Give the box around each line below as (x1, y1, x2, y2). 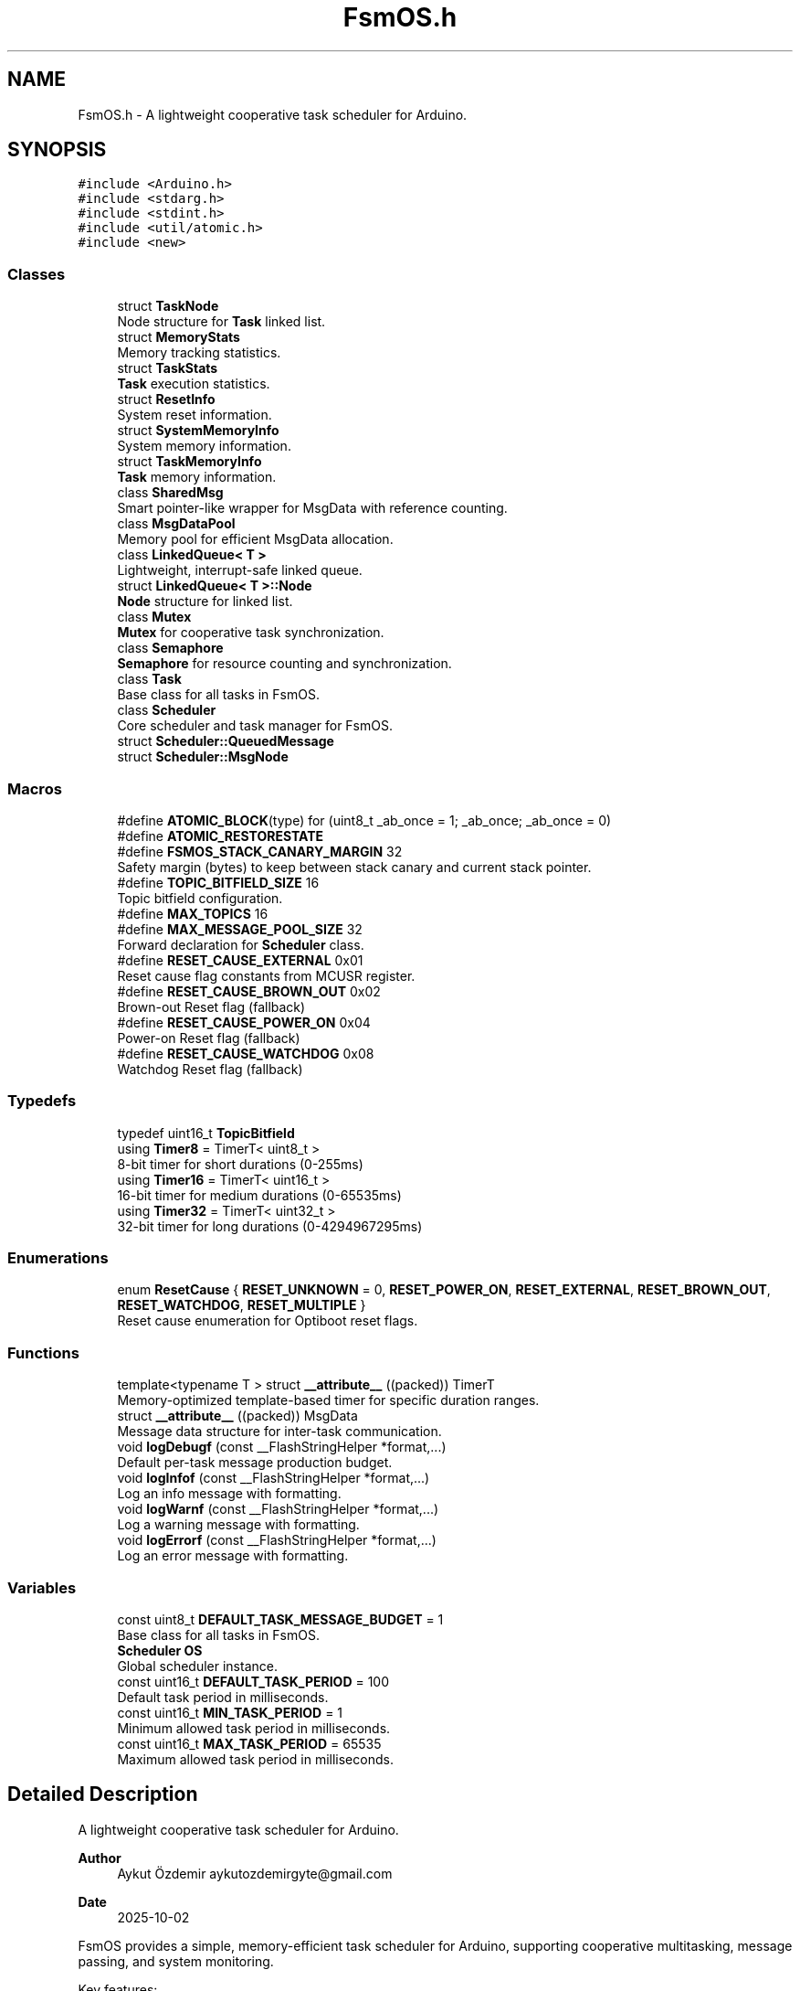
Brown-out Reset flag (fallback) (117, 998, 306, 1015)
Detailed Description (7, 1783, 198, 1806)
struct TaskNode (117, 298, 219, 314)
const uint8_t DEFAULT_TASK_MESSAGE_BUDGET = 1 (117, 1611, 444, 1627)
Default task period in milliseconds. (117, 1688, 329, 1705)
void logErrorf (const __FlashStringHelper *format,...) (117, 1532, 437, 1549)
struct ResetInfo (117, 391, 216, 408)
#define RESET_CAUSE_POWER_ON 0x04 (117, 1014, 371, 1030)
